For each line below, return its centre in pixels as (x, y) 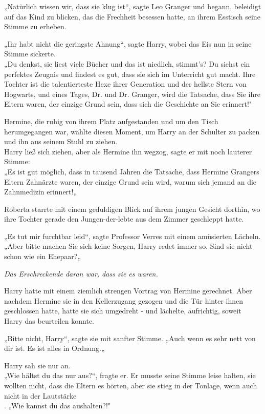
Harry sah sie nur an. (37, 365)
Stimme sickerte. (30, 54)
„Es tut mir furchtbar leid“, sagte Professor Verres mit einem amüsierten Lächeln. (132, 236)
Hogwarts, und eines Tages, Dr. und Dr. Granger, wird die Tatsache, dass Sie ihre (132, 94)
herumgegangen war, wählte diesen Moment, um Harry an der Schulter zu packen (132, 131)
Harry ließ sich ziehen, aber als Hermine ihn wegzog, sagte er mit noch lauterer (128, 151)
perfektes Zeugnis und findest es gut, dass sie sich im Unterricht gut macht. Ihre (130, 74)
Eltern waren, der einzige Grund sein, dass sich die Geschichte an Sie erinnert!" (128, 104)
